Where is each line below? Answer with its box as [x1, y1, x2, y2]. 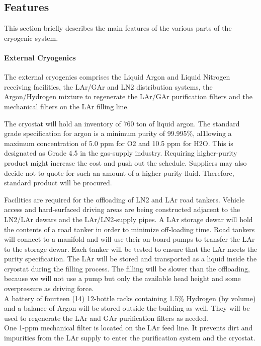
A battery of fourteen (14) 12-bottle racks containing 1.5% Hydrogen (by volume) [4, 293, 256, 303]
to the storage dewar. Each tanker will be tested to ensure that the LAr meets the [4, 243, 257, 254]
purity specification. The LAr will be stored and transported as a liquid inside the [4, 253, 257, 264]
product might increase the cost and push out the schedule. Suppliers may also [4, 157, 247, 168]
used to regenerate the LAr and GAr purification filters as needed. [4, 312, 208, 323]
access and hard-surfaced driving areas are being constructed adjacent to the [4, 204, 240, 215]
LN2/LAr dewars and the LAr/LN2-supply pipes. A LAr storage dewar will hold [4, 214, 253, 224]
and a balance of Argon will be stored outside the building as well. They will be [4, 303, 250, 313]
